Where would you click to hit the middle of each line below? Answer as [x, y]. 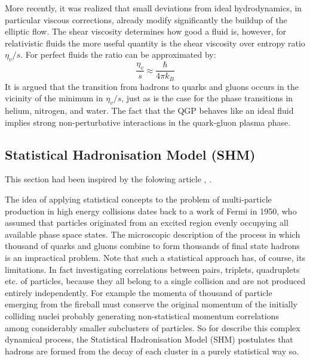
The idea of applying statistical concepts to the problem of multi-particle [138, 199]
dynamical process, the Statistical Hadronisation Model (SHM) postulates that [149, 339]
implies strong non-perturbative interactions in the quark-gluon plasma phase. [148, 122]
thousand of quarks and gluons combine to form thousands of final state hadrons [152, 246]
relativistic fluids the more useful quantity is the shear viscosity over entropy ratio [155, 43]
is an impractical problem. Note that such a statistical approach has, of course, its [155, 258]
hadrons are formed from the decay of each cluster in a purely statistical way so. [152, 351]
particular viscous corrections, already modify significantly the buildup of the [146, 19]
